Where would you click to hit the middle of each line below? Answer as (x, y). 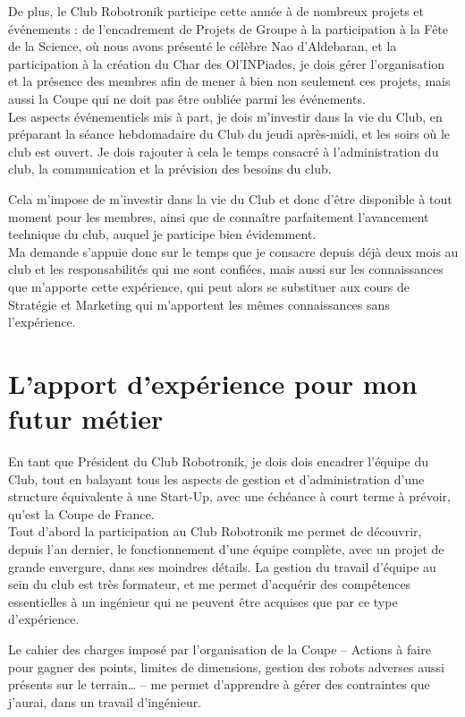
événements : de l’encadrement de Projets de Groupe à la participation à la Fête (228, 28)
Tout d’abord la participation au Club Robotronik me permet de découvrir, (215, 531)
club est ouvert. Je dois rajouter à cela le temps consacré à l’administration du (224, 151)
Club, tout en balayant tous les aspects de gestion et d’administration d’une (216, 478)
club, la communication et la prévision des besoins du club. (170, 169)
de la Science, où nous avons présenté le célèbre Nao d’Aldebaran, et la (203, 46)
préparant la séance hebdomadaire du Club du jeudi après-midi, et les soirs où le (229, 134)
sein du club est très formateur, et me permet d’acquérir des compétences (210, 584)
